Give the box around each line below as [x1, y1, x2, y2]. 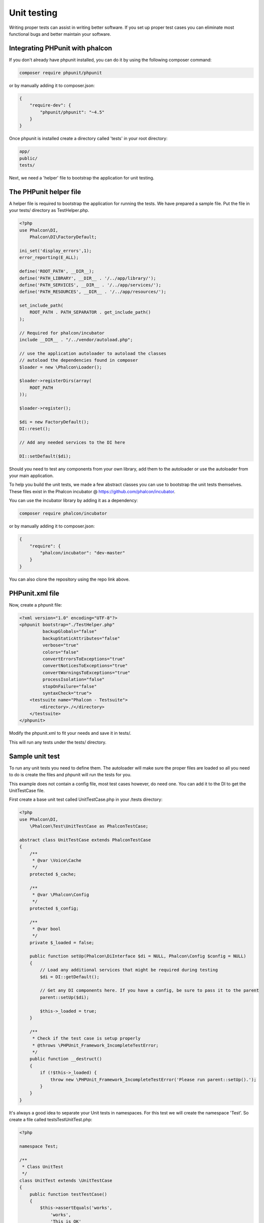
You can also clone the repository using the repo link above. [9, 576, 130, 582]
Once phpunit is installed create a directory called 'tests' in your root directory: [9, 136, 168, 141]
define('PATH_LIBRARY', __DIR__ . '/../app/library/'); [19, 275, 156, 281]
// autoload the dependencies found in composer [19, 358, 138, 363]
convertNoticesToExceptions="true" [42, 663, 128, 669]
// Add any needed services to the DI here [19, 439, 126, 445]
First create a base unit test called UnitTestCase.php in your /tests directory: [9, 796, 163, 802]
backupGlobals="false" [42, 629, 97, 634]
